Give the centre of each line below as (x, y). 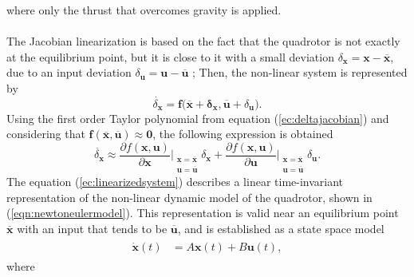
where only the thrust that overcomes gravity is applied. (144, 10)
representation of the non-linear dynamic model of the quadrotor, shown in (189, 197)
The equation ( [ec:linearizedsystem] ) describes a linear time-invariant (175, 182)
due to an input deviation (69, 72)
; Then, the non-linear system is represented (300, 72)
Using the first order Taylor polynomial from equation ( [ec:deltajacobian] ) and (198, 118)
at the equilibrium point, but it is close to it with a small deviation (170, 56)
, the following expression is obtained (243, 134)
